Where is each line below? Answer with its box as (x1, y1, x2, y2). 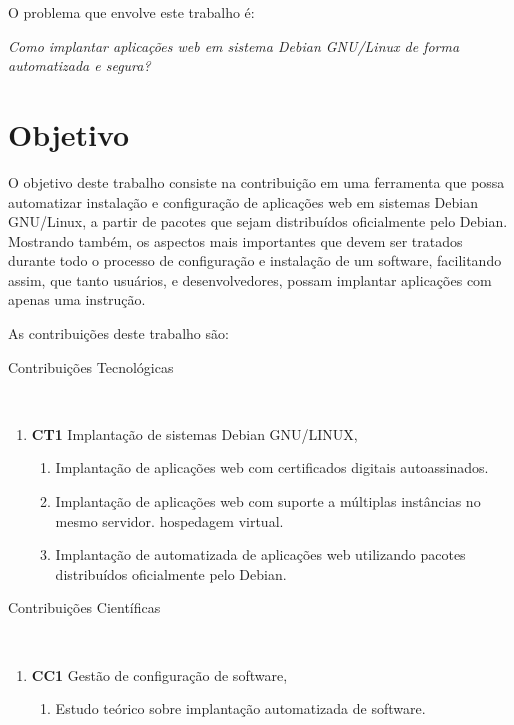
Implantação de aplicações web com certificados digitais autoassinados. (55, 457, 489, 478)
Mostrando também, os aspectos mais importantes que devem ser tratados (8, 230, 463, 251)
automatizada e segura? (8, 55, 151, 76)
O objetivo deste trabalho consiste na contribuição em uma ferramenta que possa (8, 171, 505, 192)
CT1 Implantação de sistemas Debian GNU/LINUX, (31, 423, 358, 444)
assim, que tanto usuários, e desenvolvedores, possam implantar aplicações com (8, 269, 492, 290)
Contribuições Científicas (8, 597, 161, 618)
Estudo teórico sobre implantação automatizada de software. (55, 698, 426, 719)
